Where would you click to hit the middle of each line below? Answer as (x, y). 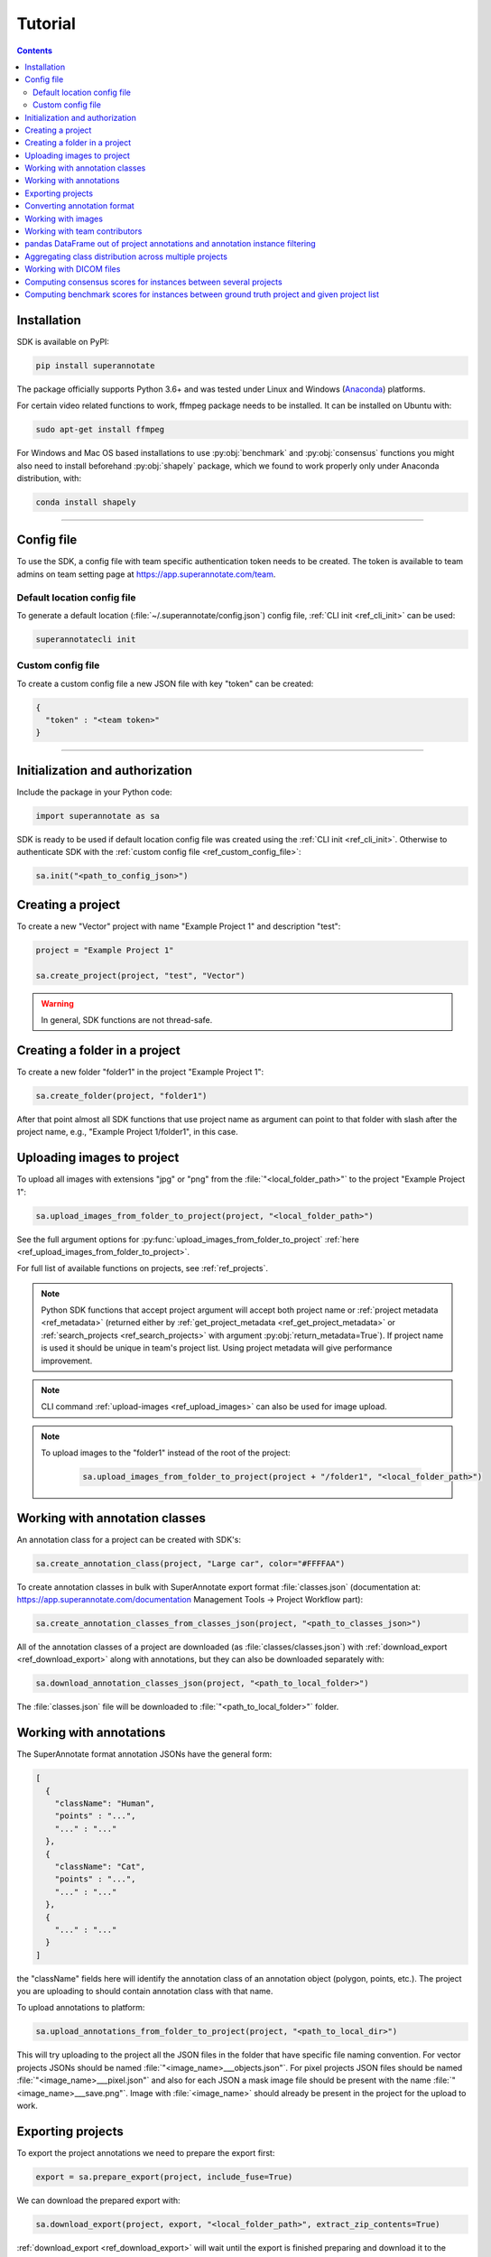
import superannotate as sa (97, 816)
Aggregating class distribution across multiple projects (126, 256)
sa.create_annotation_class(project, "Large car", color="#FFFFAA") (190, 1563)
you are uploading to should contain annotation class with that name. (145, 1992)
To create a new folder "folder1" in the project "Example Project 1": (140, 1072)
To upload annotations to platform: (81, 2008)
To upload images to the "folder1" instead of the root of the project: (166, 1453)
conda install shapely (86, 502)
